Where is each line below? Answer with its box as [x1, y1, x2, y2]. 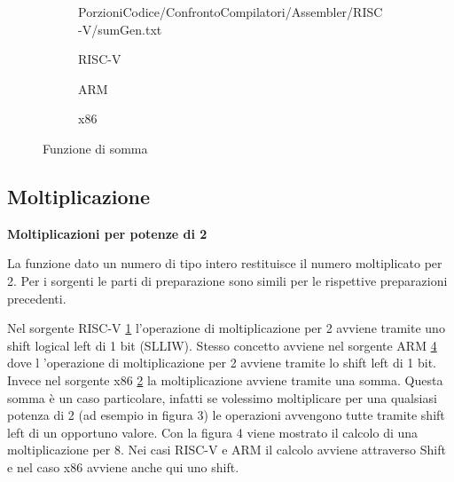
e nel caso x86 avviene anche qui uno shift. [7, 457, 239, 476]
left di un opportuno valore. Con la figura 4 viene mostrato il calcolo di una [7, 423, 419, 441]
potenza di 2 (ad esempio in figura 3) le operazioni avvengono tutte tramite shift [7, 406, 445, 424]
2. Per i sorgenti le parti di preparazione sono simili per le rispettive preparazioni [7, 271, 448, 289]
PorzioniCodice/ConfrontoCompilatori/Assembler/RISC [78, 3, 383, 20]
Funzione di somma [43, 138, 148, 157]
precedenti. [7, 288, 67, 307]
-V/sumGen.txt [78, 20, 162, 38]
